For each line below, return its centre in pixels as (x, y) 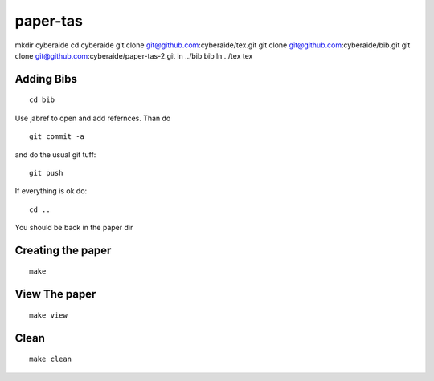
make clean (51, 359)
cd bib (42, 100)
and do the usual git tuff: (55, 154)
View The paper (55, 294)
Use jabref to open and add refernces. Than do (93, 118)
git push (46, 173)
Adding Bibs (46, 79)
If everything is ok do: (51, 191)
